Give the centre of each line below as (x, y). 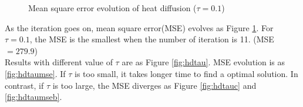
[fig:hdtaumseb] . (33, 97)
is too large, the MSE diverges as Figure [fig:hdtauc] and (154, 85)
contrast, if (24, 85)
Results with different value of (59, 62)
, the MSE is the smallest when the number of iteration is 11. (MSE (152, 39)
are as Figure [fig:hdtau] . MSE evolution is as (203, 62)
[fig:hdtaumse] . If (35, 73)
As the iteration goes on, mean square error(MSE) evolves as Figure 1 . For (139, 27)
